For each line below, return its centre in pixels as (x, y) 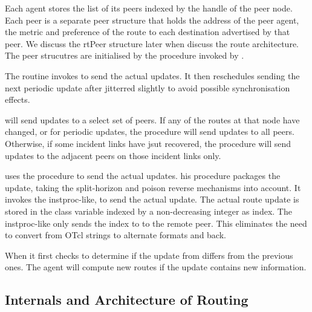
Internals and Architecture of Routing (127, 300)
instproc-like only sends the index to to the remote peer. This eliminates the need (156, 223)
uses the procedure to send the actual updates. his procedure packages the (143, 176)
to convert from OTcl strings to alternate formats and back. (115, 235)
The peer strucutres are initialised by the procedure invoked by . (125, 55)
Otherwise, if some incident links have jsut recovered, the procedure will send (148, 143)
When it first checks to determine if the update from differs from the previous (149, 255)
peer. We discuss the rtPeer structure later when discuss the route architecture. (152, 43)
